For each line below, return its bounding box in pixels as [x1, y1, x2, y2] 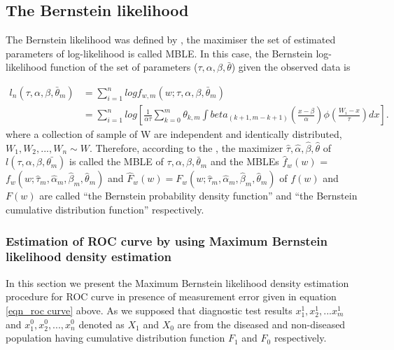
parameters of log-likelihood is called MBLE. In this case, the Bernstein [6, 45, 313, 60]
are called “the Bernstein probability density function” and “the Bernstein [39, 188, 358, 203]
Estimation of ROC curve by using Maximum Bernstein [6, 232, 328, 249]
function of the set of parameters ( [50, 59, 198, 74]
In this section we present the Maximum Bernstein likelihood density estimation [6, 275, 349, 290]
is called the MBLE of [69, 154, 164, 169]
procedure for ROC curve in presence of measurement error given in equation [6, 289, 337, 304]
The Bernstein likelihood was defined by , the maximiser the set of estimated [6, 32, 336, 47]
